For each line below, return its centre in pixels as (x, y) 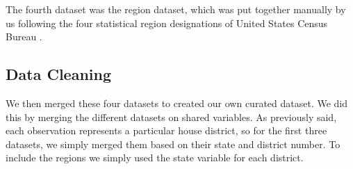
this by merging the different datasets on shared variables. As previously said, (171, 116)
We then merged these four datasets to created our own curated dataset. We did (177, 103)
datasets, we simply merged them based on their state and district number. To (173, 144)
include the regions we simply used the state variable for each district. (155, 158)
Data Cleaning (58, 74)
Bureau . (24, 37)
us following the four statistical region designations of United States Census (167, 23)
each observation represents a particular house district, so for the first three (166, 130)
